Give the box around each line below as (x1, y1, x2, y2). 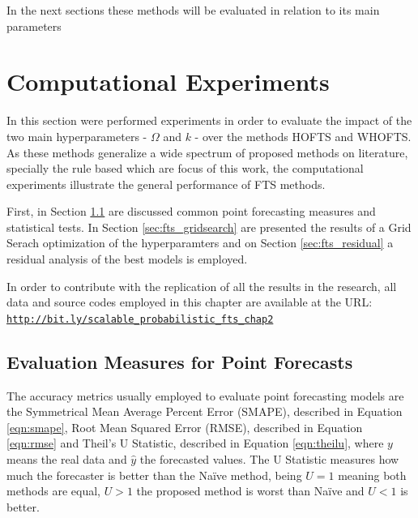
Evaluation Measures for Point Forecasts (6, 349, 353, 374)
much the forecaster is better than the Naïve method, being (6, 466, 302, 483)
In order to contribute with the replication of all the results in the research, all (6, 277, 397, 294)
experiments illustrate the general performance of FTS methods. (6, 175, 326, 192)
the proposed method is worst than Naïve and (136, 482, 365, 499)
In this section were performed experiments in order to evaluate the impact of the (6, 112, 412, 129)
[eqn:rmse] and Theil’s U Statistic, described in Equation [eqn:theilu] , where (6, 435, 384, 452)
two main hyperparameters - (6, 127, 147, 144)
